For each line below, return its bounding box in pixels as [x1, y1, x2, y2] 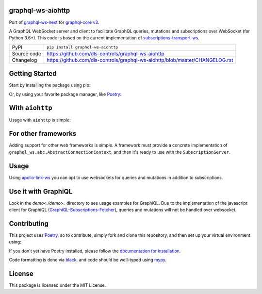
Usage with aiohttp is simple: [9, 117, 71, 123]
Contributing [9, 219, 49, 228]
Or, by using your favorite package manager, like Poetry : [9, 91, 122, 97]
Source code [12, 50, 41, 57]
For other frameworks [9, 130, 77, 138]
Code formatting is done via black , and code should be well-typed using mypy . [9, 257, 167, 263]
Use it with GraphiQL [9, 187, 73, 196]
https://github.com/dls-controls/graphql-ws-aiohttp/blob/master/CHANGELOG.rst [47, 56, 233, 63]
